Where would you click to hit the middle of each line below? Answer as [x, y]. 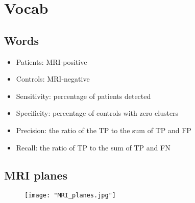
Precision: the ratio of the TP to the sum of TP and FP [104, 130]
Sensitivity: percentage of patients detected [83, 96]
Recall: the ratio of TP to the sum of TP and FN [93, 147]
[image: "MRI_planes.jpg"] [70, 196]
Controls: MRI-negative [53, 79]
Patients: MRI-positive [52, 61]
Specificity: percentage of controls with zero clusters [97, 113]
